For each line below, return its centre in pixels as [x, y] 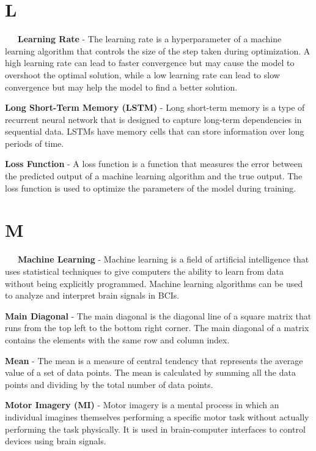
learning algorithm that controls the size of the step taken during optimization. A [158, 50]
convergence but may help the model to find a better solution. [121, 87]
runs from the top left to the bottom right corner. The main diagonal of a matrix [157, 328]
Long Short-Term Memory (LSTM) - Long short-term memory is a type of [155, 107]
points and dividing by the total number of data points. [109, 384]
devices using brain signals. [56, 441]
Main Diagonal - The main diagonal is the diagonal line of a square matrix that [158, 315]
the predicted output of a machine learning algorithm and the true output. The [154, 176]
